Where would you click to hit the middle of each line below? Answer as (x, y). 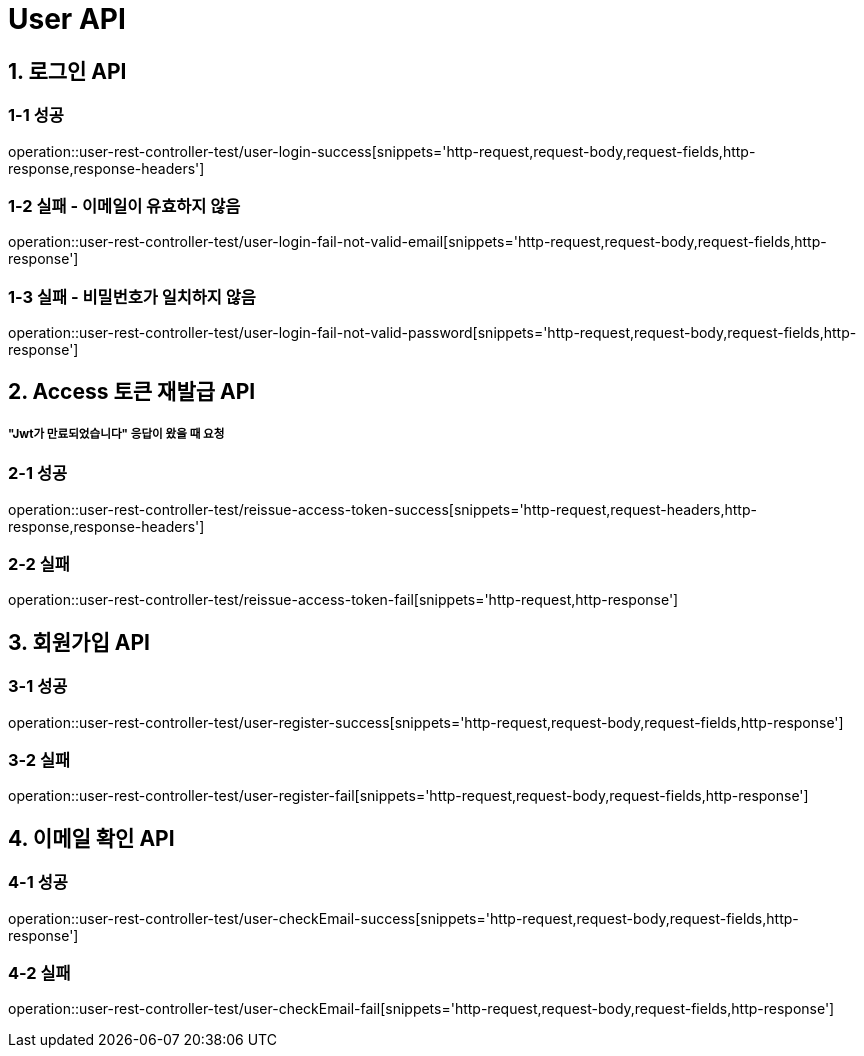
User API (67, 19)
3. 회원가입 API (79, 642)
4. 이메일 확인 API (91, 838)
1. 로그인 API (67, 71)
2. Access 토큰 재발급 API (132, 392)
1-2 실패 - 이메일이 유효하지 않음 (124, 205)
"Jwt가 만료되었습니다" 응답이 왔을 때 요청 (116, 433)
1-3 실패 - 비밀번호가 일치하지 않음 (132, 296)
